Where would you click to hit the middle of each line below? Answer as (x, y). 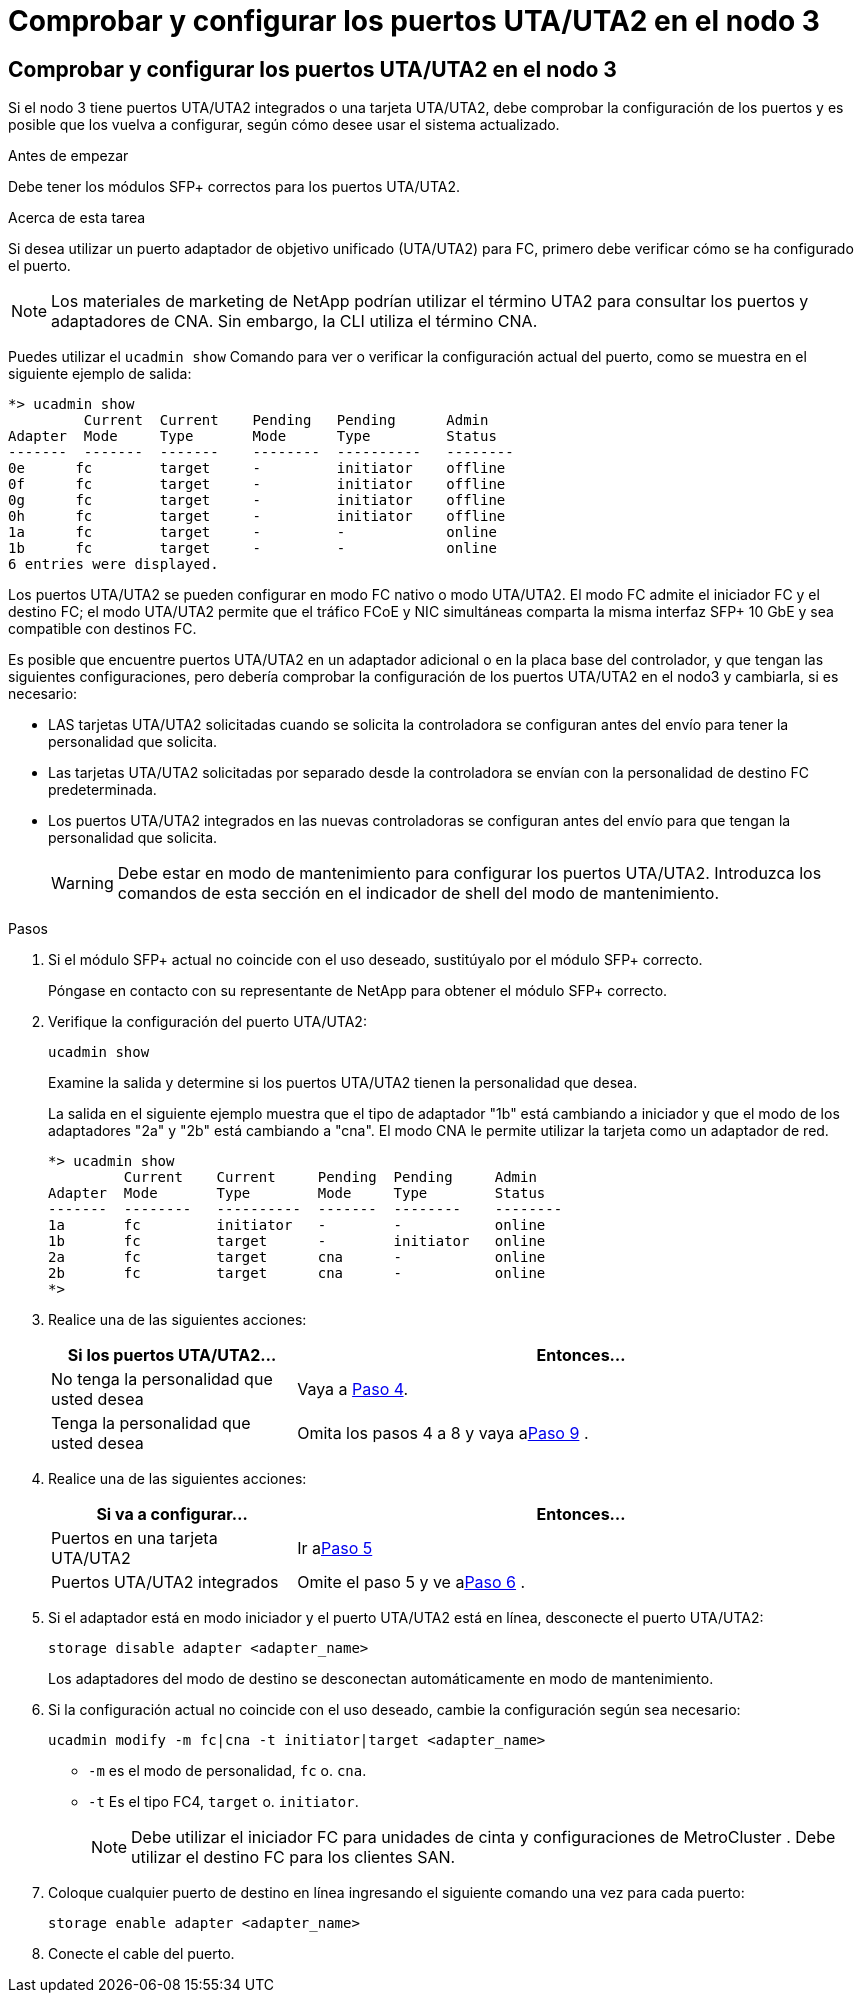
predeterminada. (102, 790)
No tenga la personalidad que (162, 1379)
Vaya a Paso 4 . (353, 1389)
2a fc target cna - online (297, 1257)
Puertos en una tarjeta (134, 1538)
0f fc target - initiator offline (257, 484)
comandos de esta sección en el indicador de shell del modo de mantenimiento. (418, 893)
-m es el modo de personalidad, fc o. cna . (227, 1771)
